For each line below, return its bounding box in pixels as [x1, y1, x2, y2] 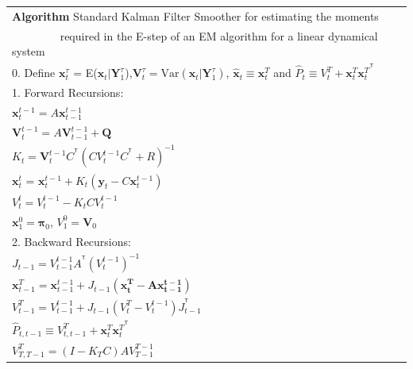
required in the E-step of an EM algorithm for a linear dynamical [60, 27, 378, 44]
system [12, 43, 45, 60]
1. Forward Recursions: [12, 84, 124, 101]
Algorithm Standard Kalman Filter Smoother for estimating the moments [12, 7, 379, 24]
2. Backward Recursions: [12, 233, 131, 249]
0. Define [12, 64, 56, 81]
